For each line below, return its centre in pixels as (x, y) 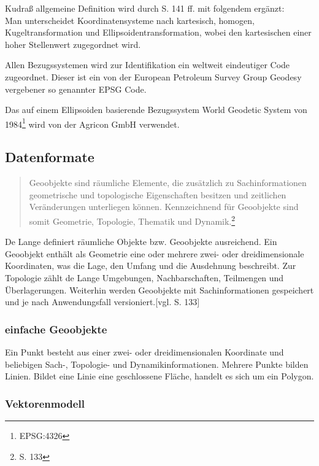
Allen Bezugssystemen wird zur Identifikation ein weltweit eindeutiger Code (148, 65)
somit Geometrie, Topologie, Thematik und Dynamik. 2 (132, 220)
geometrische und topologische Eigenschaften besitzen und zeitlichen (158, 194)
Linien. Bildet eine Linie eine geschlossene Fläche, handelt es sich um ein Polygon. (159, 376)
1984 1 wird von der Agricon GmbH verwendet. (92, 123)
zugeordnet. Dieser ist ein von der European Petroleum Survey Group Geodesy (153, 76)
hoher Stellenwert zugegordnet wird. (73, 44)
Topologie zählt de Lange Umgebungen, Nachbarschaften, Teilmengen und (144, 278)
